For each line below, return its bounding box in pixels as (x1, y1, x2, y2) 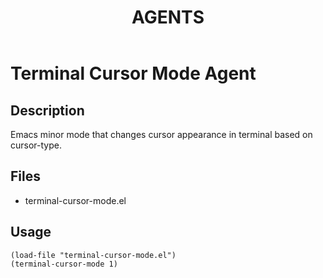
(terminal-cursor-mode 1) (10, 259, 118, 269)
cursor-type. (10, 139, 62, 151)
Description (10, 102, 85, 119)
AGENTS (131, 6, 205, 29)
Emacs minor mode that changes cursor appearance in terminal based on (10, 129, 313, 140)
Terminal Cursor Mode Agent (10, 62, 257, 85)
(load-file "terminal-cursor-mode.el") (10, 250, 177, 260)
